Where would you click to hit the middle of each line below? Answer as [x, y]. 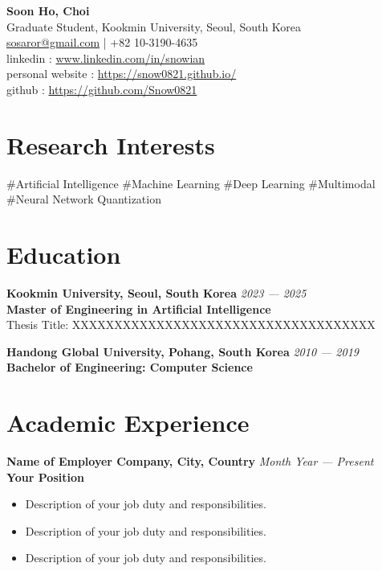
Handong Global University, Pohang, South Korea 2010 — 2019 [183, 351]
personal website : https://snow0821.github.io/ [122, 74]
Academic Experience [128, 423]
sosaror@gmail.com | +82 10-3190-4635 [102, 42]
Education [64, 255]
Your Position [45, 477]
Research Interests [111, 144]
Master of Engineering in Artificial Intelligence [139, 308]
